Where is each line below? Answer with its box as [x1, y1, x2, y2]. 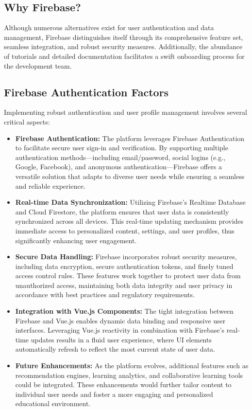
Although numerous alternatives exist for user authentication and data [4, 22, 214, 33]
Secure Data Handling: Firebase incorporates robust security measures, [15, 251, 237, 262]
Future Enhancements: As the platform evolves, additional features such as [15, 360, 249, 371]
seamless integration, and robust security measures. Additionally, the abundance [4, 41, 243, 52]
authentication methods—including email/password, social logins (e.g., [15, 152, 225, 162]
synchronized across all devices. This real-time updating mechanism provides [15, 216, 244, 226]
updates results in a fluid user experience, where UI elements [31, 334, 212, 344]
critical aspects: [4, 116, 50, 126]
